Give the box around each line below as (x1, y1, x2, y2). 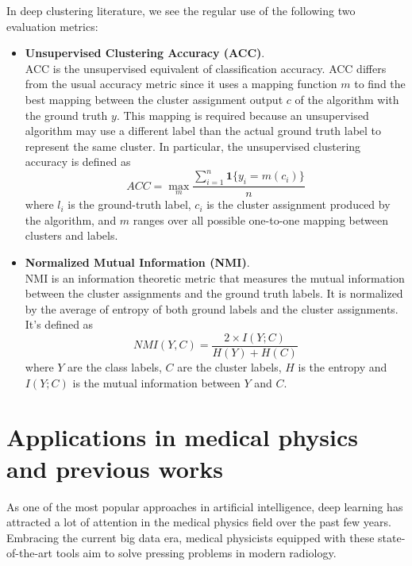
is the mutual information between (72, 374, 241, 391)
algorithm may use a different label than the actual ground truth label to (25, 122, 382, 139)
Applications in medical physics (6, 421, 358, 453)
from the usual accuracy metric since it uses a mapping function (25, 75, 337, 92)
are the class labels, (67, 359, 162, 375)
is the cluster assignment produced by (206, 196, 391, 213)
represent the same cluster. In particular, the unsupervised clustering (25, 137, 361, 154)
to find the (354, 75, 406, 92)
